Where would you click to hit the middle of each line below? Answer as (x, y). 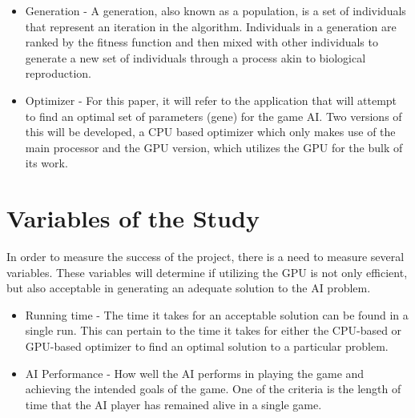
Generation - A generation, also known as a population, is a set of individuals (216, 10)
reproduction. (58, 73)
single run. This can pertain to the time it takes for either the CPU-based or (214, 330)
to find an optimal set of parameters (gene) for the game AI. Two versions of (214, 116)
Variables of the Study (133, 218)
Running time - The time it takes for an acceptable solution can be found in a (217, 314)
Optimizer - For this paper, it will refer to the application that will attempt (211, 100)
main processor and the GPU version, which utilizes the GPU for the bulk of (214, 147)
